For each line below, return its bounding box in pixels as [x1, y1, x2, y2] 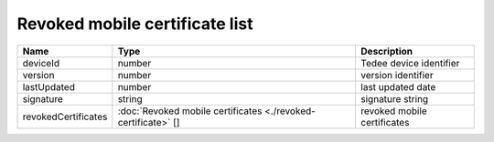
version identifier [360, 68, 434, 81]
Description [360, 45, 413, 57]
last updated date [360, 80, 436, 93]
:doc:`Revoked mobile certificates [117, 105, 263, 117]
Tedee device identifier [360, 56, 460, 69]
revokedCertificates [22, 110, 108, 123]
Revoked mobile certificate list [16, 14, 253, 34]
